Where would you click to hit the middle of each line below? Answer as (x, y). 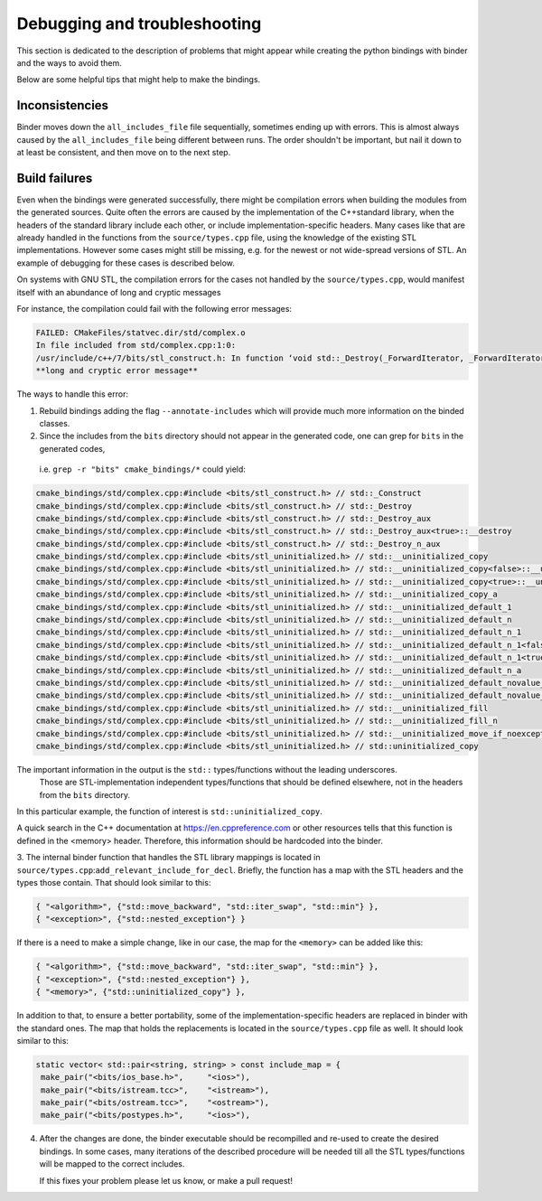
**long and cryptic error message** (117, 371)
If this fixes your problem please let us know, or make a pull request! (166, 1180)
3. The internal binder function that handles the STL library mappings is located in (168, 858)
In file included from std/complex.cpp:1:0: (136, 345)
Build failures (55, 178)
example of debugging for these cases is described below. (126, 263)
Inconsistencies (62, 105)
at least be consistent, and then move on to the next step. (124, 153)
